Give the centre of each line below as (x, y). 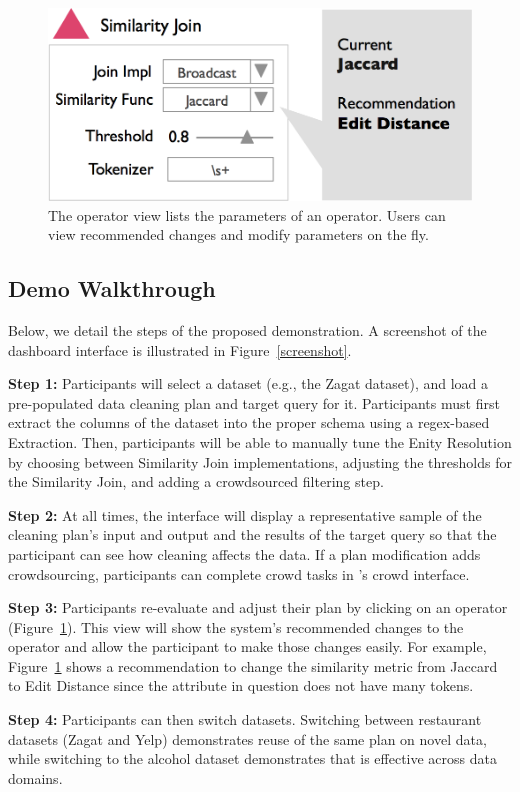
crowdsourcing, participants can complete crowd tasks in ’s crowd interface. (239, 573)
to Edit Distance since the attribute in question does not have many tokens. (241, 685)
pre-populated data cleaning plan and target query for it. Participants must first (254, 402)
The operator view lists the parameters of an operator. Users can (247, 214)
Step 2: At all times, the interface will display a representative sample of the (245, 514)
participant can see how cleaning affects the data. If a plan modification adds (244, 553)
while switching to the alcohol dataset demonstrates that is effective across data (252, 758)
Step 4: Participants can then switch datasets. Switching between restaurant (245, 719)
